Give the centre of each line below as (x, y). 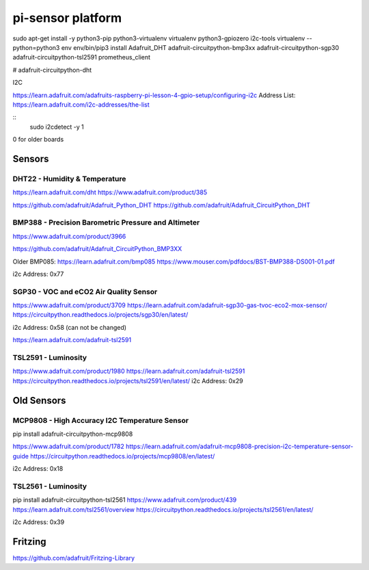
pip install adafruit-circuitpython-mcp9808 (73, 434)
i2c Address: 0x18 (38, 469)
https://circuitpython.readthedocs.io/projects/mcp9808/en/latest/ (122, 456)
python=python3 (36, 47)
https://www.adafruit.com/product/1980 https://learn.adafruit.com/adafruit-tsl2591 (129, 371)
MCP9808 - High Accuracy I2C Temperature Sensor (101, 420)
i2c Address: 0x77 (38, 274)
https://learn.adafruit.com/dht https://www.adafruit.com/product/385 (110, 192)
